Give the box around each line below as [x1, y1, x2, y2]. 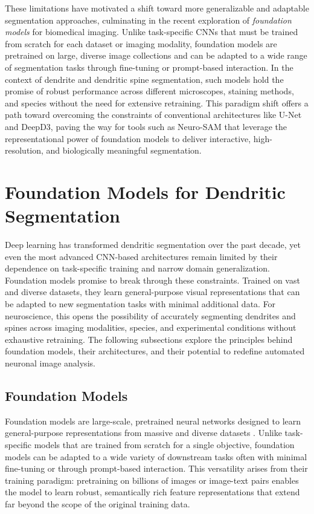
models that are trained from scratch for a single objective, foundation [34, 438, 295, 451]
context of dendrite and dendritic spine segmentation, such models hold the [5, 73, 284, 85]
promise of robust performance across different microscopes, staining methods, [5, 85, 294, 97]
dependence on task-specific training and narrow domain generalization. [5, 262, 271, 275]
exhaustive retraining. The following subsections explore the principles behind [5, 333, 293, 345]
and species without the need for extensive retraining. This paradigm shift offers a [5, 96, 309, 109]
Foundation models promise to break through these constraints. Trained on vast [5, 273, 300, 286]
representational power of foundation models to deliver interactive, [5, 132, 251, 145]
